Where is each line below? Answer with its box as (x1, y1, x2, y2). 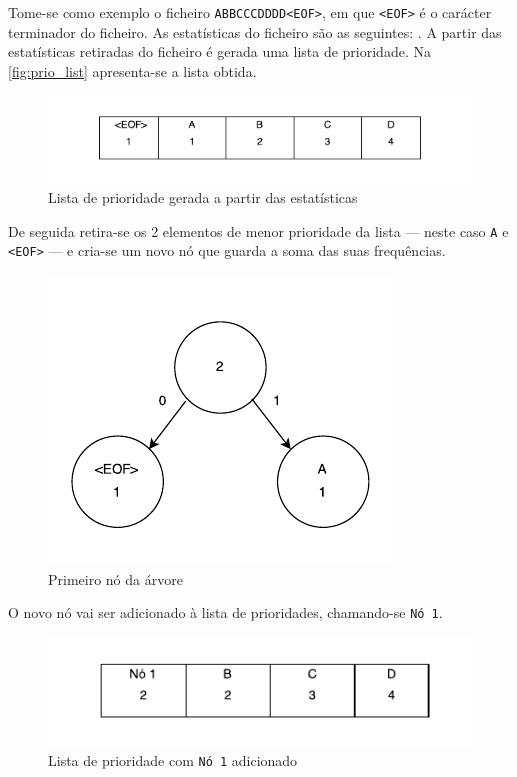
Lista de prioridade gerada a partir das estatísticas (48, 187, 358, 208)
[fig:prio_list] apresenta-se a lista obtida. (8, 60, 257, 81)
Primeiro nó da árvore (48, 568, 183, 589)
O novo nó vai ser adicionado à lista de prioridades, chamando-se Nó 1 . (8, 602, 443, 623)
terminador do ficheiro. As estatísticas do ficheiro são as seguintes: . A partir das (8, 21, 502, 42)
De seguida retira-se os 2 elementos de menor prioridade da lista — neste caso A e (8, 220, 509, 241)
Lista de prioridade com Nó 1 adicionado (48, 750, 298, 771)
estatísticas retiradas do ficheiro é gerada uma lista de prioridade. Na (8, 41, 431, 62)
